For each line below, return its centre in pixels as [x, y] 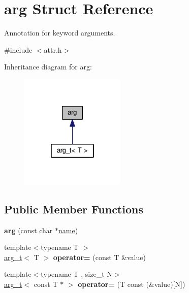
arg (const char [28, 230]
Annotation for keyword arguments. [60, 33]
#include [18, 49]
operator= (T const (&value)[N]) [132, 284]
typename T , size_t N [76, 274]
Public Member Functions [74, 209]
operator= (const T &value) [99, 257]
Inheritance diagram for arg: [48, 67]
